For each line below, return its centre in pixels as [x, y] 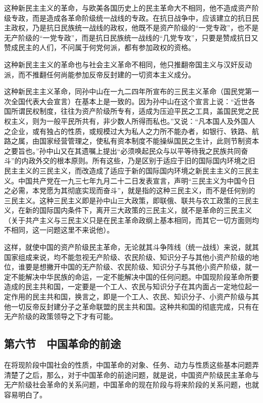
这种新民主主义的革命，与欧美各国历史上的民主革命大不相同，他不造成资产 [128, 8]
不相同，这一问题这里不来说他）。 [59, 230]
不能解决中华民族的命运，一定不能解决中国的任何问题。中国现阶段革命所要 [135, 276]
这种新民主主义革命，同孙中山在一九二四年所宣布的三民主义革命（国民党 [124, 91]
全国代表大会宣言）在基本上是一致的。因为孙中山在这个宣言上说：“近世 [129, 101]
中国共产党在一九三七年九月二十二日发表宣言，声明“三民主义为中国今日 [137, 180]
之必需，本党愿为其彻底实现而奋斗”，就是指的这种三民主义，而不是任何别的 [130, 190]
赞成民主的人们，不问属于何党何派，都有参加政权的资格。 [100, 47]
